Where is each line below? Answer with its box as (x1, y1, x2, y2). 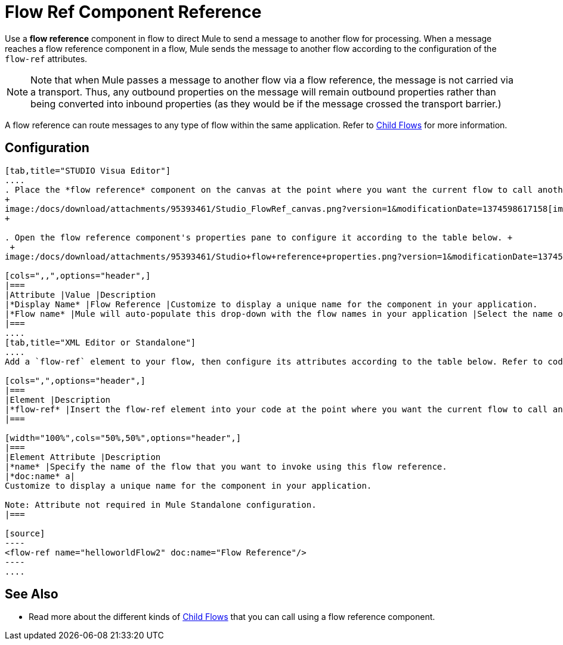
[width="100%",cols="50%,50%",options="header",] (5, 433, 242, 443)
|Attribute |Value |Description (5, 289, 156, 300)
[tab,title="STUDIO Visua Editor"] (5, 165, 171, 175)
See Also (5, 587, 58, 602)
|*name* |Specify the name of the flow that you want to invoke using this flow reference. (5, 461, 447, 471)
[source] (5, 528, 45, 538)
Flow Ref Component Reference (5, 2, 262, 22)
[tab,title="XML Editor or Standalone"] (5, 337, 196, 347)
